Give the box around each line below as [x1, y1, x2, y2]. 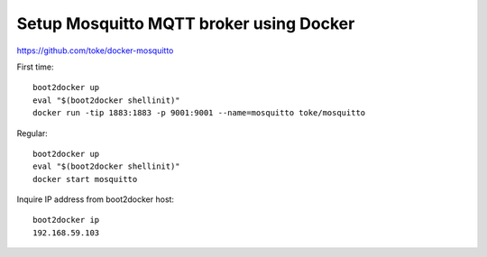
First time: [16, 61, 54, 72]
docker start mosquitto [32, 174, 138, 184]
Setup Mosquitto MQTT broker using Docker [16, 14, 355, 33]
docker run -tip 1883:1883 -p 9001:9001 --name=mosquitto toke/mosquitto [32, 108, 366, 118]
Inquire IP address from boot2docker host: [16, 194, 175, 205]
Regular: [16, 127, 49, 139]
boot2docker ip [32, 215, 100, 225]
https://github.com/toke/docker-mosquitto [16, 45, 174, 56]
